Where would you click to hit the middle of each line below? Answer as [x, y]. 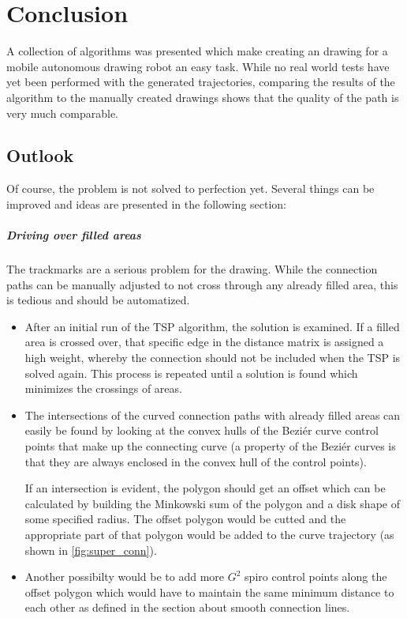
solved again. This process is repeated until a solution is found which [191, 373]
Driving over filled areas [74, 235]
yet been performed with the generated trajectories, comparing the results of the [201, 82]
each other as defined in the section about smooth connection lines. [187, 607]
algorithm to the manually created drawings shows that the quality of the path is [203, 97]
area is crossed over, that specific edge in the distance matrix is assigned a [204, 342]
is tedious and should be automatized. [98, 300]
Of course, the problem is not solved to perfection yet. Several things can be [190, 188]
